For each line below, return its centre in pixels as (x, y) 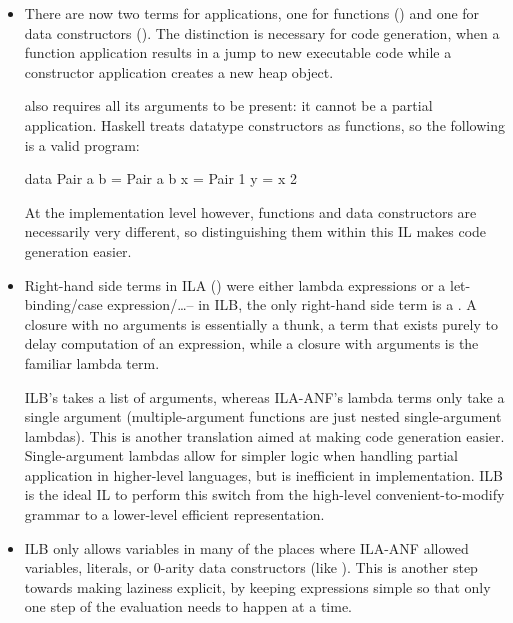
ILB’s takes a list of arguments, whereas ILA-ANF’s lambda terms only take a (264, 396)
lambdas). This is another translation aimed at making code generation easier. (264, 435)
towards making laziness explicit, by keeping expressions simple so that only (257, 586)
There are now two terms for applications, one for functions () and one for (252, 13)
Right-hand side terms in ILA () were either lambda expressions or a (235, 284)
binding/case (63, 304)
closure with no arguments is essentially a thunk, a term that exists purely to (261, 323)
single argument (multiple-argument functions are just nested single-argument (263, 416)
